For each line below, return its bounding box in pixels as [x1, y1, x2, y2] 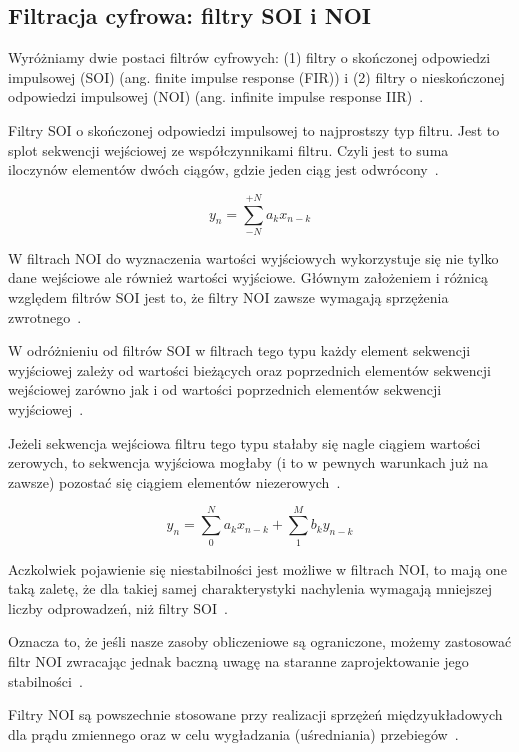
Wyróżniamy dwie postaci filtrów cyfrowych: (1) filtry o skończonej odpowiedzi [8, 47, 491, 68]
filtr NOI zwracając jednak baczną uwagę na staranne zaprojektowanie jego [8, 650, 469, 671]
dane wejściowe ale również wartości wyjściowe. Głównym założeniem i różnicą [8, 267, 488, 288]
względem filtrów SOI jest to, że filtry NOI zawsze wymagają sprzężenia [8, 287, 449, 308]
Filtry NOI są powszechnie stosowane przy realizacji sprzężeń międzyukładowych [8, 704, 503, 725]
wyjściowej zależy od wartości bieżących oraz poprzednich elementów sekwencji [8, 359, 491, 380]
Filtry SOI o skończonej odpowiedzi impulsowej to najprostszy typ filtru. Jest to [8, 119, 500, 140]
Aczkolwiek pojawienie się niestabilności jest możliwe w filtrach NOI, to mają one [8, 558, 507, 579]
